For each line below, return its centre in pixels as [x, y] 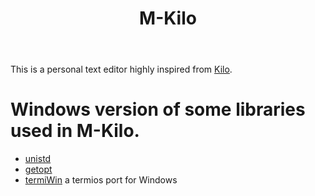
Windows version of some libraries [158, 109]
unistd [38, 159]
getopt [38, 169]
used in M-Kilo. [75, 131]
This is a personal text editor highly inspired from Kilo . [121, 69]
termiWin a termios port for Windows [101, 180]
